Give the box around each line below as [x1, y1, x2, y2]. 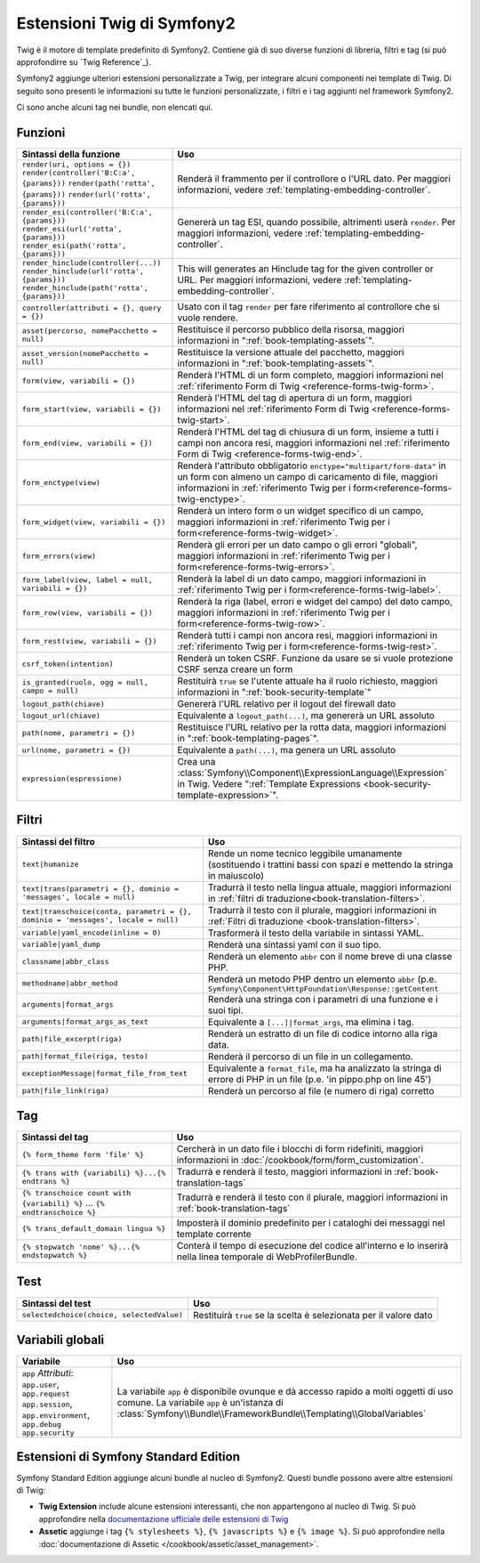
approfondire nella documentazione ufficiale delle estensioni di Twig [38, 1513, 289, 1524]
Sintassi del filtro [21, 835, 95, 847]
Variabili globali [16, 1332, 105, 1348]
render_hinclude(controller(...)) [21, 258, 162, 268]
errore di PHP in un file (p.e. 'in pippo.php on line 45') [207, 1073, 432, 1085]
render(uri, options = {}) [21, 160, 132, 169]
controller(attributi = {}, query [21, 304, 162, 313]
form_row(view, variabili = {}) [21, 608, 153, 618]
